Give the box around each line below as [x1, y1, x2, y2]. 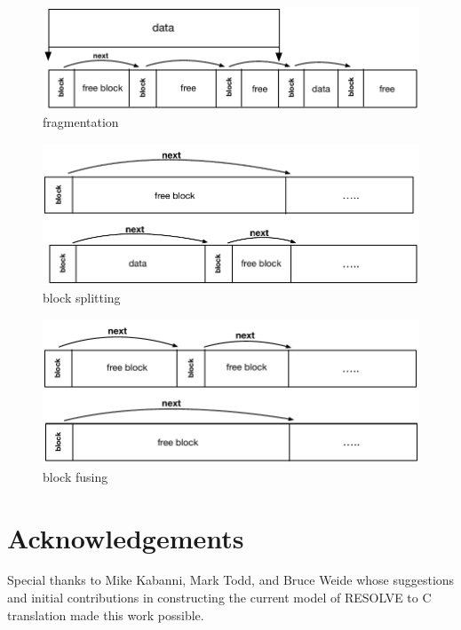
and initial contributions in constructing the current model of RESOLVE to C [7, 588, 432, 607]
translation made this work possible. [7, 605, 204, 624]
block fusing [43, 467, 108, 485]
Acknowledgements [7, 519, 244, 555]
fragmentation [43, 113, 119, 131]
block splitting [43, 287, 121, 306]
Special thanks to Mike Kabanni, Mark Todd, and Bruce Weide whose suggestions [7, 571, 455, 589]
